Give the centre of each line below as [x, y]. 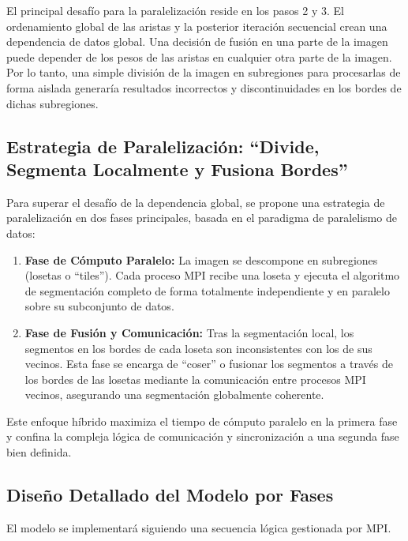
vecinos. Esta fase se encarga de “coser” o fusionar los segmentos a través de [209, 364]
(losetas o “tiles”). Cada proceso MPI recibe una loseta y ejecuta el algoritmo [212, 275]
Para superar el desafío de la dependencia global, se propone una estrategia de [196, 202]
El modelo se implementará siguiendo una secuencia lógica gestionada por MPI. [199, 527]
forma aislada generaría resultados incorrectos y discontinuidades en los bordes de [204, 87]
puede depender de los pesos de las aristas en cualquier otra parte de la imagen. [199, 56]
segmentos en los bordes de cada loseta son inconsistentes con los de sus [198, 348]
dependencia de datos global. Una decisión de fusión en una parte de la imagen [197, 41]
